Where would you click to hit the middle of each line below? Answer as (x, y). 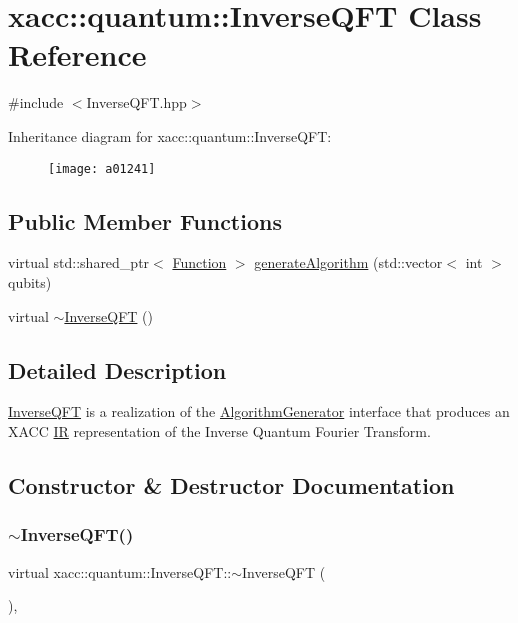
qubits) (30, 281)
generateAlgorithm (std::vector (348, 262)
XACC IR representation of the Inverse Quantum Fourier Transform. (219, 430)
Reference (77, 54)
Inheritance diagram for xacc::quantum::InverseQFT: (170, 135)
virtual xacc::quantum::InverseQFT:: (120, 571)
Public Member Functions (145, 220)
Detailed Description (117, 369)
